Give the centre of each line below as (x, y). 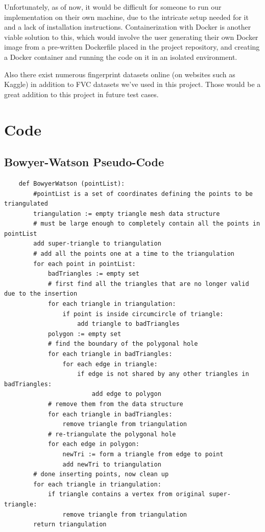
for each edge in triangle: (110, 364)
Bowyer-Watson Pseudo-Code (84, 162)
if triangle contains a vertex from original (126, 494)
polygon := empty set (85, 334)
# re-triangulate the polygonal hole (112, 434)
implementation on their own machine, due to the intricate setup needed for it (126, 17)
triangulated (26, 204)
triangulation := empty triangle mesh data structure (127, 214)
